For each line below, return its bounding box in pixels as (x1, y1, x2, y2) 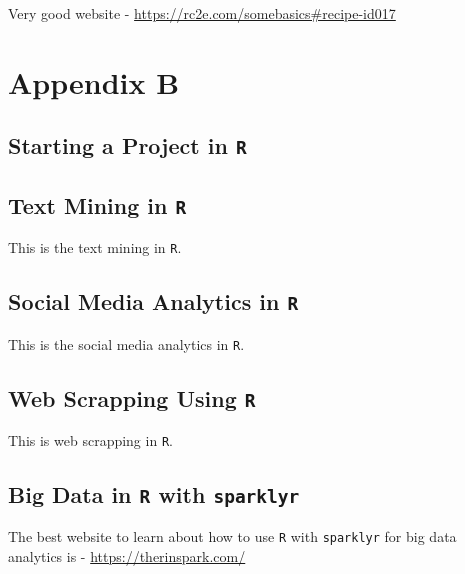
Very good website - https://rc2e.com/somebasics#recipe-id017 (8, 3, 396, 23)
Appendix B (8, 61, 180, 102)
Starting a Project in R (8, 130, 247, 161)
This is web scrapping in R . (8, 429, 173, 450)
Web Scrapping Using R (8, 382, 256, 413)
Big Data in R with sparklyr (8, 479, 300, 510)
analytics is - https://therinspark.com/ (8, 546, 246, 567)
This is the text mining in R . (8, 237, 182, 258)
